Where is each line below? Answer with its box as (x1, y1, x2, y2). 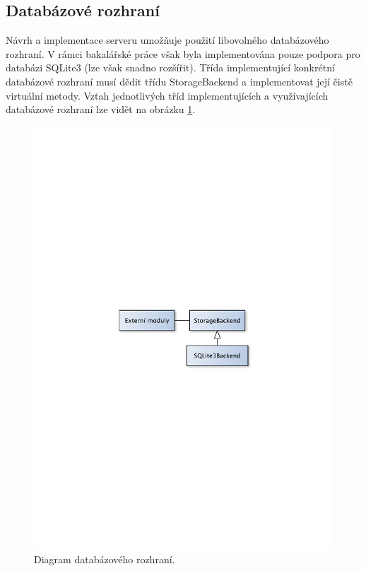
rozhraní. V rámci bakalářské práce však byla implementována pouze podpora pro (6, 46, 360, 61)
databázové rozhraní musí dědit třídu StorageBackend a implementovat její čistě (6, 73, 353, 88)
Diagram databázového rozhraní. (34, 552, 175, 567)
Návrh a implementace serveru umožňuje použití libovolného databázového (6, 33, 329, 47)
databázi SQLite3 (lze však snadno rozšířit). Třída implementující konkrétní (6, 60, 335, 75)
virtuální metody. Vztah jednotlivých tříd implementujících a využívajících (6, 88, 329, 102)
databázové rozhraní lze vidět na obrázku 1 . (6, 102, 196, 117)
